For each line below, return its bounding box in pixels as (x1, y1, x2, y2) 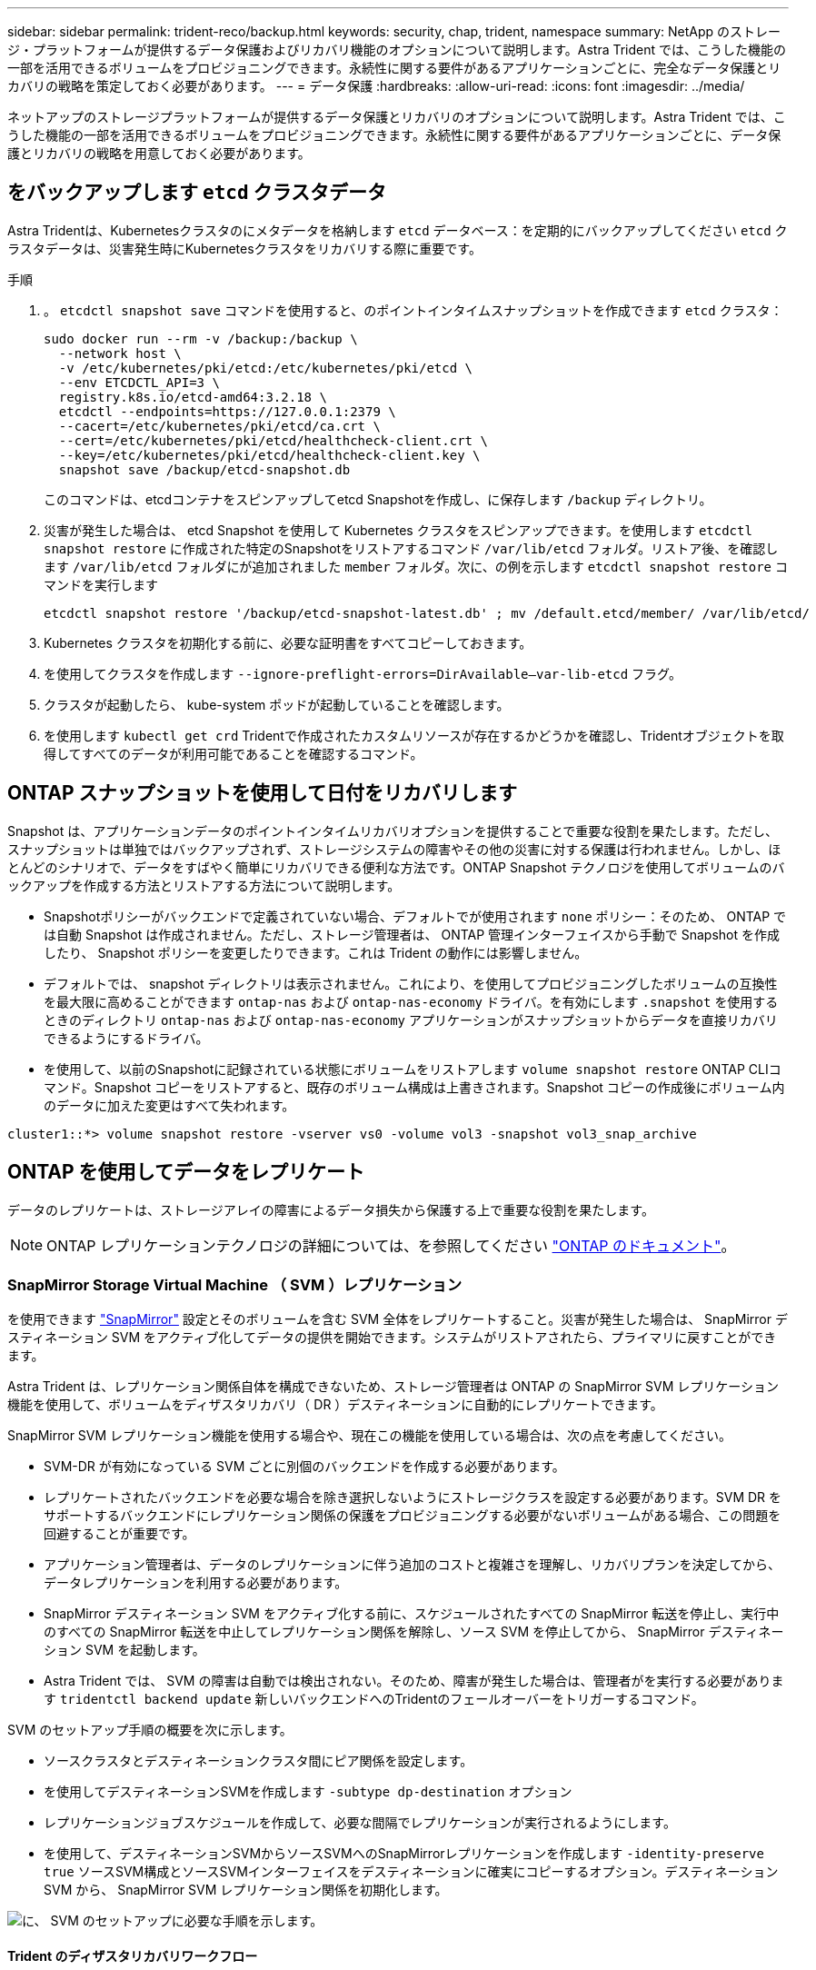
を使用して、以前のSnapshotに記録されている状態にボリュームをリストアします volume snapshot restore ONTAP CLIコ (44, 1060, 781, 1077)
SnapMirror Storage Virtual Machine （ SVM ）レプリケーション (7, 1275, 463, 1294)
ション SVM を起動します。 (44, 1642, 205, 1658)
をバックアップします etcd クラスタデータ (7, 181, 387, 204)
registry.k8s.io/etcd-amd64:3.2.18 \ (58, 389, 327, 404)
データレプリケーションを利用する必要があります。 (44, 1575, 348, 1591)
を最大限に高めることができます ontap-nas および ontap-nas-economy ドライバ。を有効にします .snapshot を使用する (44, 993, 779, 1010)
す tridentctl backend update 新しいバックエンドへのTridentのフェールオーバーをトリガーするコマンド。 (44, 1691, 704, 1707)
